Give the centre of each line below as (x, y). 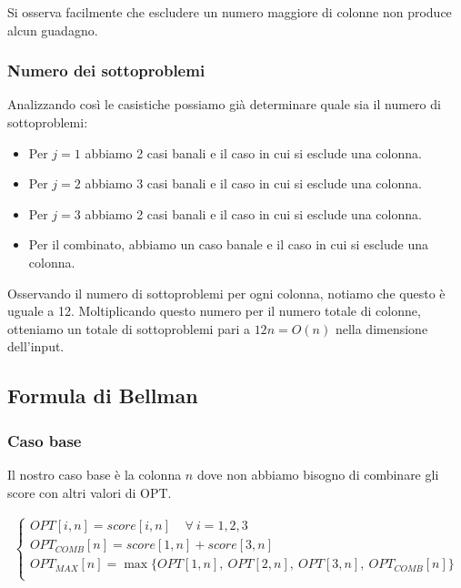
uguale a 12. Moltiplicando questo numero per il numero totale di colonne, (214, 311)
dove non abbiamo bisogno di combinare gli (318, 474)
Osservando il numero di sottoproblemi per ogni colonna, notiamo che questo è (226, 293)
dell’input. (36, 346)
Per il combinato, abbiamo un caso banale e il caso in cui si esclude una (228, 244)
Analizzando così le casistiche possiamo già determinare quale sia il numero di (224, 104)
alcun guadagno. (53, 30)
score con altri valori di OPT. (90, 492)
